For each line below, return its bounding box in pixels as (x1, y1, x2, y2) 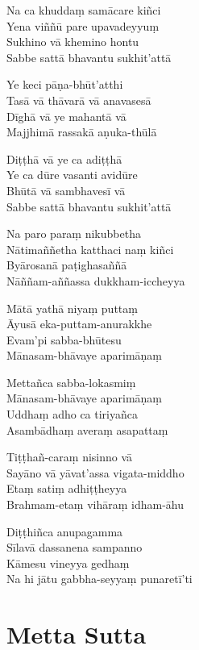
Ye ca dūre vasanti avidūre (6, 166, 138, 183)
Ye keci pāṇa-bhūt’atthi (6, 76, 123, 93)
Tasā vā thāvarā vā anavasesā (6, 91, 151, 108)
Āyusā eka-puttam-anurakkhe (6, 315, 152, 332)
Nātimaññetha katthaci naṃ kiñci (6, 240, 174, 257)
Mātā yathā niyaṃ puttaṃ (6, 299, 138, 316)
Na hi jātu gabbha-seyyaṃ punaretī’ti (6, 570, 193, 587)
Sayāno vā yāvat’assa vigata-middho (6, 464, 184, 481)
